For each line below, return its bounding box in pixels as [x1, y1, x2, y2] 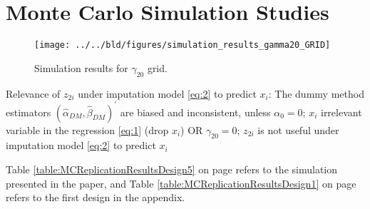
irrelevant [320, 104, 362, 119]
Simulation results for [34, 60, 128, 75]
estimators [6, 104, 51, 119]
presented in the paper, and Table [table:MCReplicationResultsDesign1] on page [6, 175, 356, 190]
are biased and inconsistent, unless [120, 104, 271, 119]
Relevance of [6, 86, 61, 101]
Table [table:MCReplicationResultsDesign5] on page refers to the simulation [6, 162, 338, 177]
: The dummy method [268, 86, 364, 101]
